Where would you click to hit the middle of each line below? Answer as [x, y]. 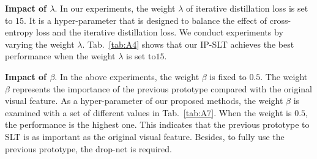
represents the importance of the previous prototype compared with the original [162, 88]
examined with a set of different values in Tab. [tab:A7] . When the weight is [148, 112]
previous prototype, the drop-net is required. [88, 148]
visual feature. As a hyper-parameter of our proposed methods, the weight [144, 101]
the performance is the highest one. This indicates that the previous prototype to [157, 124]
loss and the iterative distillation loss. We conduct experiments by [159, 32]
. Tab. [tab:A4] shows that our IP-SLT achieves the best [188, 44]
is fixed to [228, 76]
